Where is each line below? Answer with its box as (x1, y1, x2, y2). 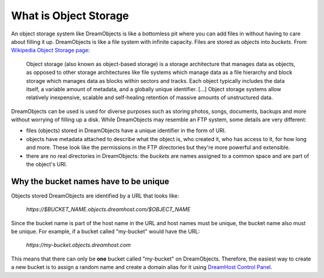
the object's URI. (26, 161, 67, 168)
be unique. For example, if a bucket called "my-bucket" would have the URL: (11, 228, 200, 235)
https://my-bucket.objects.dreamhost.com (26, 241, 131, 249)
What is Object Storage (11, 9, 129, 22)
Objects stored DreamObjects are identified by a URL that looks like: (11, 192, 179, 199)
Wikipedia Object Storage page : (11, 47, 90, 54)
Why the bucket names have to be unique (11, 176, 169, 186)
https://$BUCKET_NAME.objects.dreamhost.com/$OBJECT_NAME (26, 206, 191, 213)
